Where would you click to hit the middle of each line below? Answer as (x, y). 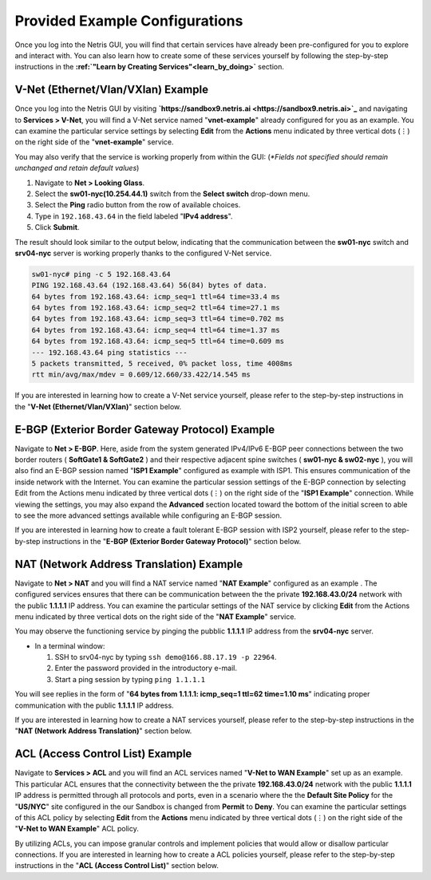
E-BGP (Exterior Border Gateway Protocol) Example (145, 430)
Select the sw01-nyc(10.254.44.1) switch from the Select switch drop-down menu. (172, 193)
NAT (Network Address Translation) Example (129, 564)
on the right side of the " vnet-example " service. (95, 142)
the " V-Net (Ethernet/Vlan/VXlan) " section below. (98, 406)
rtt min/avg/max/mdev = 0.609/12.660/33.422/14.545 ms (141, 375)
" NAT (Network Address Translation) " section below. (103, 731)
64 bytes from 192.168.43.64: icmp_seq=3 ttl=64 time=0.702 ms (158, 319)
